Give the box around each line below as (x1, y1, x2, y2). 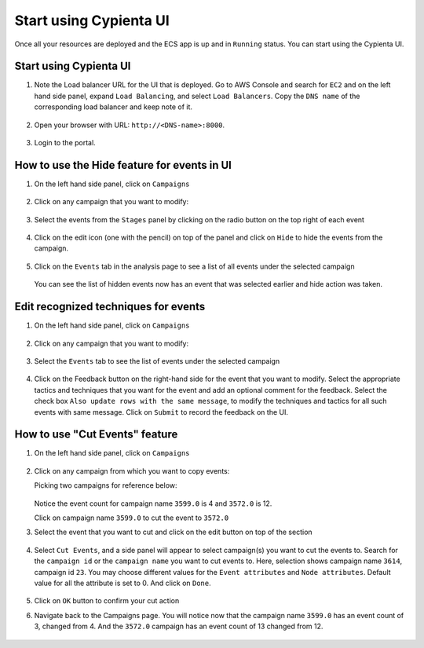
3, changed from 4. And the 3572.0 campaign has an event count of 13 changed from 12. (34, 621, 323, 632)
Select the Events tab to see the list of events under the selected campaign (34, 356, 280, 365)
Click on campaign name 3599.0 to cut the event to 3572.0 (34, 513, 229, 522)
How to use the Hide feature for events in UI (14, 158, 232, 172)
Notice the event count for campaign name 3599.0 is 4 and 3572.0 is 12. (34, 499, 272, 508)
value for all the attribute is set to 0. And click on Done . (34, 578, 211, 588)
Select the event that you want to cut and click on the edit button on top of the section (34, 527, 313, 537)
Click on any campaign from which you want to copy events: (34, 466, 230, 475)
